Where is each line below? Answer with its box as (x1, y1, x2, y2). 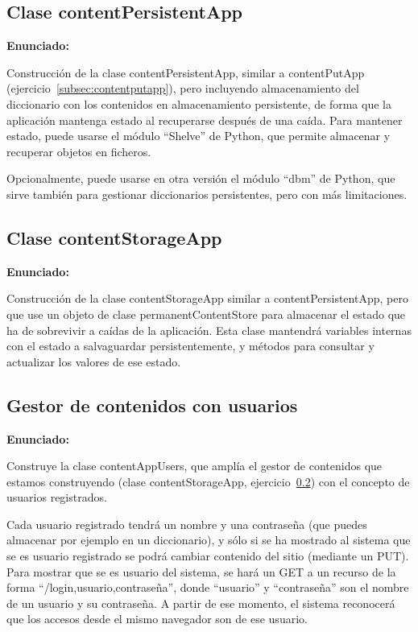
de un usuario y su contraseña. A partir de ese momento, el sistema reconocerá (6, 594, 395, 611)
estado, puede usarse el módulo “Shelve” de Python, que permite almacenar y (6, 127, 391, 144)
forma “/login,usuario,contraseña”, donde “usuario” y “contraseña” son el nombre (6, 579, 409, 596)
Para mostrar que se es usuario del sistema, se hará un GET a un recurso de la (6, 563, 396, 580)
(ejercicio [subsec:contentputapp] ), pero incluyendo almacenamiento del (6, 80, 359, 97)
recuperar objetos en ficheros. (6, 143, 151, 159)
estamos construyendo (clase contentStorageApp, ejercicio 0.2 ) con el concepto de (6, 473, 410, 489)
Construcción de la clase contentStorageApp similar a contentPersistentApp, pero (6, 290, 408, 307)
